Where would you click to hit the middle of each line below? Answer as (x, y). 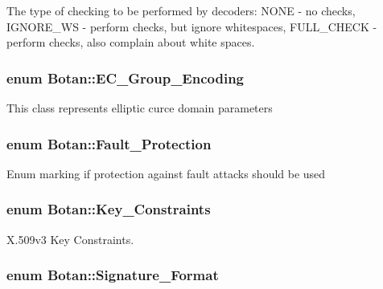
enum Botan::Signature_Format (113, 275)
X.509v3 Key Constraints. (70, 239)
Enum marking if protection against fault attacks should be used (166, 173)
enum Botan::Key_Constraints (109, 209)
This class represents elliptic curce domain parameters (140, 108)
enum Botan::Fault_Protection (109, 143)
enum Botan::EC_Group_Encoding (125, 77)
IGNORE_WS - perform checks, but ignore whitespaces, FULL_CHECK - (192, 26)
